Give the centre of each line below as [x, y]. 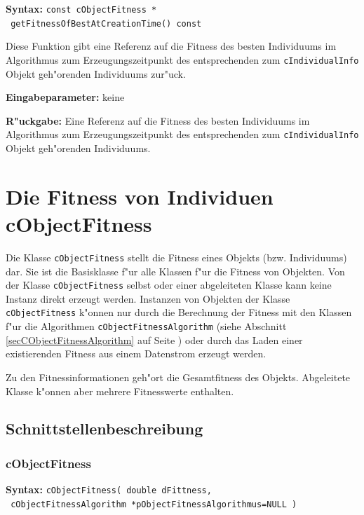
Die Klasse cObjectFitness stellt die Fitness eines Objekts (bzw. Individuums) [176, 257]
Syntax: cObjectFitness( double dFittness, [109, 489]
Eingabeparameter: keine [65, 97]
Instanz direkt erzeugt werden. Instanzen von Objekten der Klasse [148, 298]
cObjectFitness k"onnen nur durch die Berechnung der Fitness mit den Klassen [179, 312]
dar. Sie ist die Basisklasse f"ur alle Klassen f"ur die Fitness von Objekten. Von [175, 271]
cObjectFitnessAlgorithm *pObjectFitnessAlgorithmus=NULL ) [154, 504]
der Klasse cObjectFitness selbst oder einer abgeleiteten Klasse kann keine [169, 285]
